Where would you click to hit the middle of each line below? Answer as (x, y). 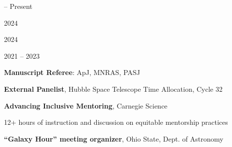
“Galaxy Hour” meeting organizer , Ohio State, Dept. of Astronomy (114, 138)
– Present (18, 6)
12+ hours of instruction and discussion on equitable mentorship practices (116, 122)
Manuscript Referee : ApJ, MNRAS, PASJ (72, 72)
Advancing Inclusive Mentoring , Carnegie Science (86, 105)
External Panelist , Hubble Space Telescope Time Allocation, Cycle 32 (113, 89)
